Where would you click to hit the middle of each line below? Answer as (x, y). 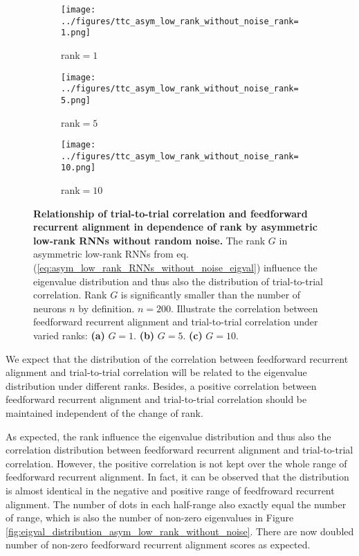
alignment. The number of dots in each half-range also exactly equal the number (176, 504)
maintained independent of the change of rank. (104, 413)
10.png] (79, 168)
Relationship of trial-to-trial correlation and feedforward (171, 213)
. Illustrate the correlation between (244, 308)
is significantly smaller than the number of (211, 295)
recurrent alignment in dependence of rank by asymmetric (175, 227)
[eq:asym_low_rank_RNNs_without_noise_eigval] (147, 268)
